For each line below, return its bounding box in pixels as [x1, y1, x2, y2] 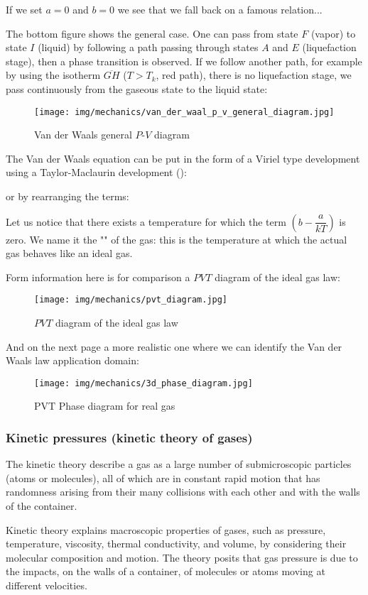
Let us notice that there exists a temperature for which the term [6, 214, 286, 229]
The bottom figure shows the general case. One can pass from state [6, 26, 298, 40]
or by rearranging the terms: [6, 189, 129, 203]
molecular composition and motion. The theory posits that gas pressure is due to [6, 550, 358, 564]
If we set [6, 2, 43, 16]
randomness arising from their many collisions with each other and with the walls [6, 484, 360, 499]
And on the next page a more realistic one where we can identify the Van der [6, 339, 342, 354]
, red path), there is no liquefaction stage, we [156, 67, 352, 82]
